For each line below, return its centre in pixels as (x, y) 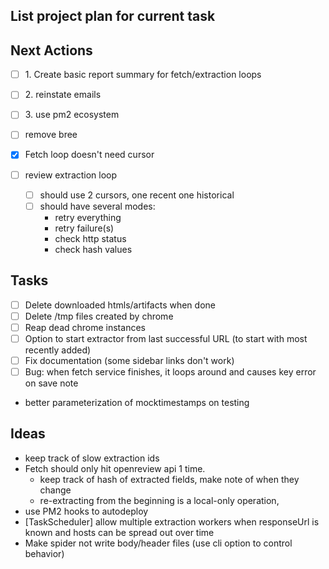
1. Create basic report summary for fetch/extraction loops (143, 75)
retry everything (88, 217)
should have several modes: (97, 206)
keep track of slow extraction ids (92, 458)
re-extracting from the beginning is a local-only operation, (159, 500)
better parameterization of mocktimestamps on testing (137, 402)
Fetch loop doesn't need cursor (89, 155)
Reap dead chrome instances (85, 327)
